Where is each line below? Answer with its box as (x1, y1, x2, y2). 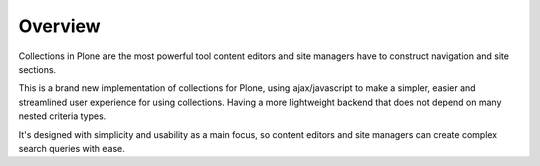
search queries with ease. (18, 142, 125, 154)
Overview (18, 15, 101, 37)
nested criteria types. (18, 110, 107, 122)
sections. (18, 63, 57, 75)
